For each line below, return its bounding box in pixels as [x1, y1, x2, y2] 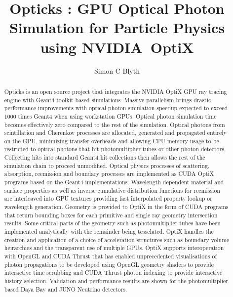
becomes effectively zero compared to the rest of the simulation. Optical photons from [4, 120, 225, 128]
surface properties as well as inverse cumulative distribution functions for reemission [4, 186, 220, 194]
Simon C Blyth [94, 65, 140, 76]
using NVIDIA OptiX [40, 37, 194, 57]
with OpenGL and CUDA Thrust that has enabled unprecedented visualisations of [4, 252, 217, 260]
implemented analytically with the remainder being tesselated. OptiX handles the [4, 227, 214, 236]
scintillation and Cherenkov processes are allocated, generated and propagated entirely [4, 128, 227, 137]
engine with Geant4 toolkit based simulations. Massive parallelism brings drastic [4, 95, 211, 104]
